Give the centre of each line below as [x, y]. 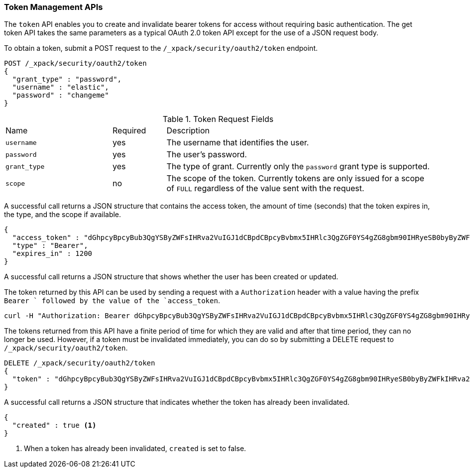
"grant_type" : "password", [67, 79]
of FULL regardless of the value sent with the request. [265, 188]
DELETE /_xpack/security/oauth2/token [80, 363]
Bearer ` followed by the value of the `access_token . [112, 301]
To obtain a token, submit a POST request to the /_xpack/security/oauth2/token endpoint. [161, 48]
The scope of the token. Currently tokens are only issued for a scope [295, 178]
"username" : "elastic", [60, 87]
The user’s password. [207, 155]
